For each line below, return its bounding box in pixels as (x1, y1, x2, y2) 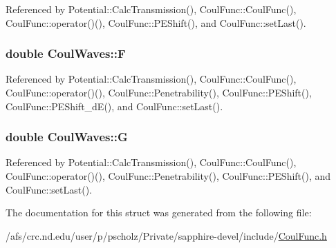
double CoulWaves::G (6, 128, 128, 145)
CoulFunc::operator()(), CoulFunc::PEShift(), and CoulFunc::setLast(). (6, 15, 306, 30)
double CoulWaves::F (6, 45, 126, 62)
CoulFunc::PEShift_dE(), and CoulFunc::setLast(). (6, 99, 223, 113)
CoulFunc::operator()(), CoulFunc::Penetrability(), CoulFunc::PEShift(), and (6, 169, 331, 183)
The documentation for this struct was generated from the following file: (6, 205, 312, 220)
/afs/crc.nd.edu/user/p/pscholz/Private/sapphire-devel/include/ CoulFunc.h (6, 228, 327, 242)
